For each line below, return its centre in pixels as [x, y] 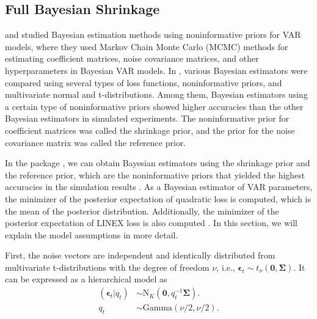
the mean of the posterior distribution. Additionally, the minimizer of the [142, 211]
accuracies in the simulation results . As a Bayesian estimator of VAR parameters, [159, 187]
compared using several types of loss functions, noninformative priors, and [144, 82]
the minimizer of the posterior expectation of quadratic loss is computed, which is [158, 198]
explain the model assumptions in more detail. [92, 234]
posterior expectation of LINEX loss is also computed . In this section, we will [151, 223]
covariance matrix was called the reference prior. [96, 142]
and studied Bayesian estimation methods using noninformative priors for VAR [153, 35]
